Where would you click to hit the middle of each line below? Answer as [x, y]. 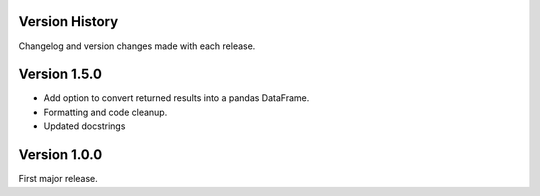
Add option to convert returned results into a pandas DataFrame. [176, 98]
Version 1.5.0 [60, 74]
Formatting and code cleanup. [105, 112]
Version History [68, 21]
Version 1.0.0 [60, 155]
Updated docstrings [84, 126]
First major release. [58, 179]
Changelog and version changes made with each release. [137, 46]
